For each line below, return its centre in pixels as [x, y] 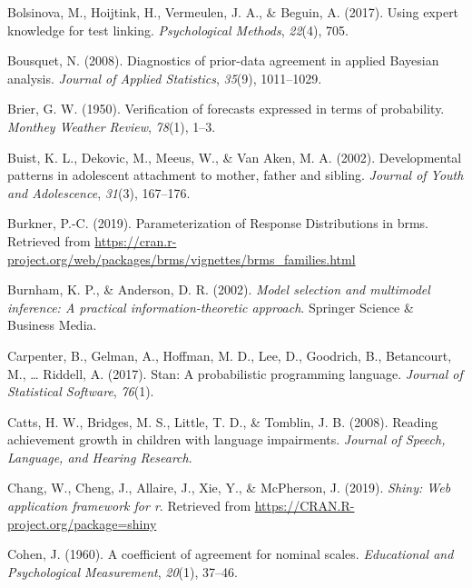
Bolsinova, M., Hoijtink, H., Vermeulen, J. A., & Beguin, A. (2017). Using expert [233, 12]
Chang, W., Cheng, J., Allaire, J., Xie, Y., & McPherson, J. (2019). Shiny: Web [229, 488]
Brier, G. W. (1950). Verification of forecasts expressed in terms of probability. [226, 109]
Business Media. [52, 325]
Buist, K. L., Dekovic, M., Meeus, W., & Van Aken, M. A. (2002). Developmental [235, 157]
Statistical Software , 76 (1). [81, 391]
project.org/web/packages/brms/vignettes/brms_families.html [182, 259]
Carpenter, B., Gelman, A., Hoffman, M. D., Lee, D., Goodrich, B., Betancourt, [230, 355]
